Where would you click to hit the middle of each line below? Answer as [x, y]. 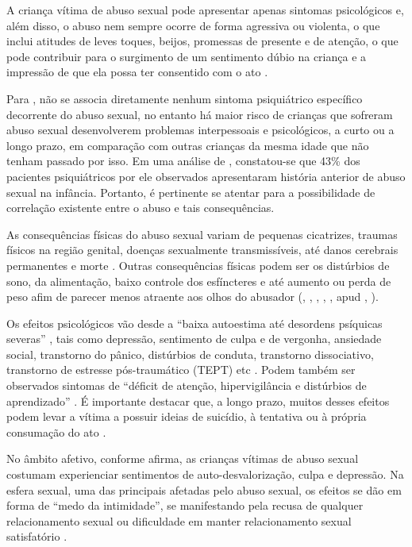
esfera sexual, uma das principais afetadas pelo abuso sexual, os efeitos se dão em [204, 489]
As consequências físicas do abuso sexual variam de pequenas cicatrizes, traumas [202, 234]
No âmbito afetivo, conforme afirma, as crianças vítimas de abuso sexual [183, 458]
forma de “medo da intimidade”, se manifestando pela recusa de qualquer [185, 505]
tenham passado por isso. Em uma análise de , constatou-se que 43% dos [183, 161]
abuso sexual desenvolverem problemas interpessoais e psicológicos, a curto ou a [200, 130]
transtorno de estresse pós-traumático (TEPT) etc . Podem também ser [181, 370]
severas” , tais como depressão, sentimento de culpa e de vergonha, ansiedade [194, 339]
